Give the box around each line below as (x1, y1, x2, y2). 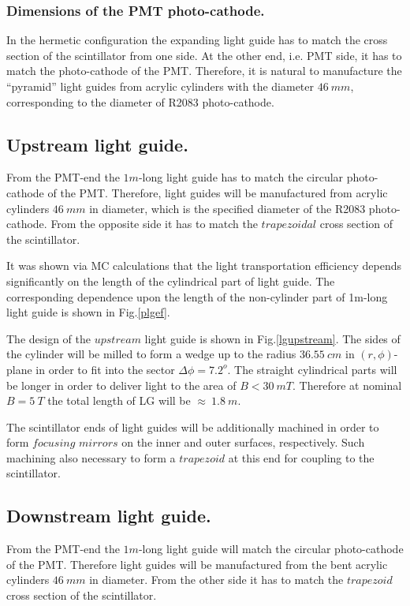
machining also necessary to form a (6, 449, 176, 466)
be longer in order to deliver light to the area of (6, 376, 237, 393)
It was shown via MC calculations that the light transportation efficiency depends (6, 257, 401, 274)
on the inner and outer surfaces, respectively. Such (121, 434, 365, 451)
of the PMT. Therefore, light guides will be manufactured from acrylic (47, 184, 388, 200)
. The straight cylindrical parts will (227, 361, 397, 377)
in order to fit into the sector (35, 361, 175, 377)
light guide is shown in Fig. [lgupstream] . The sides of (144, 330, 401, 346)
